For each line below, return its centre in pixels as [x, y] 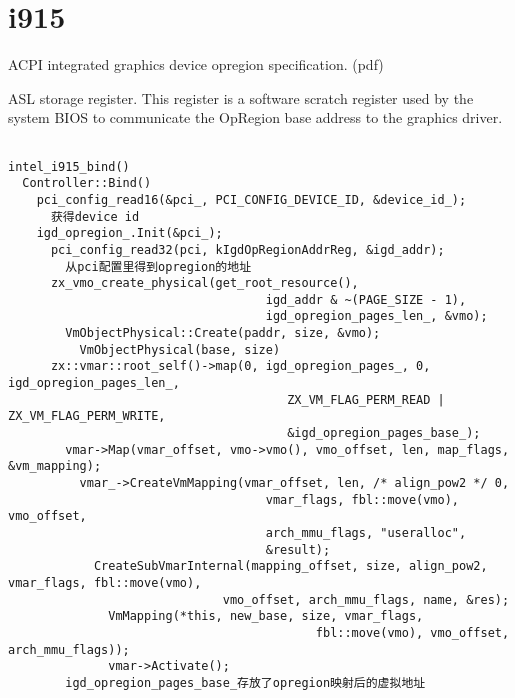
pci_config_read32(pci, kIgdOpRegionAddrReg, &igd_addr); [247, 249]
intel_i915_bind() [69, 166]
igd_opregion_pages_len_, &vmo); [376, 316]
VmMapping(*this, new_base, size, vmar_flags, [266, 616]
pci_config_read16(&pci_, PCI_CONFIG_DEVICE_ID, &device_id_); [251, 199]
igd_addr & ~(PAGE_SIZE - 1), [366, 299]
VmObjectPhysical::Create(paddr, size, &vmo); [223, 333]
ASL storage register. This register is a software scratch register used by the [241, 97]
